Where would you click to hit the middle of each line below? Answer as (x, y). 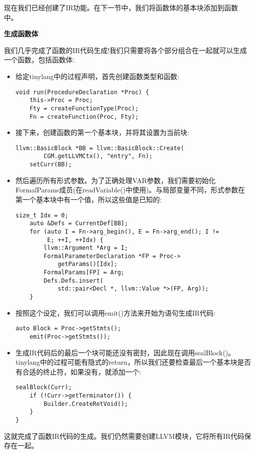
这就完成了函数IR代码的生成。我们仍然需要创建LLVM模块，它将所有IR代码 (124, 436)
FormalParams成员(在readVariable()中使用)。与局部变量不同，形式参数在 (130, 190)
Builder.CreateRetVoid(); (86, 404)
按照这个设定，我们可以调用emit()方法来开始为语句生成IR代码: (115, 312)
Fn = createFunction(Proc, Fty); (84, 117)
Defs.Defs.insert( (74, 280)
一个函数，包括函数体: (39, 60)
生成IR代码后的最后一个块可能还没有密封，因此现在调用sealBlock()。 (125, 352)
